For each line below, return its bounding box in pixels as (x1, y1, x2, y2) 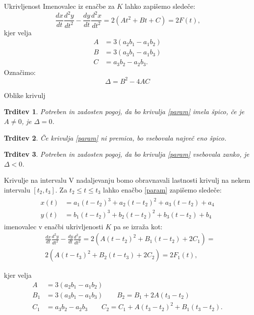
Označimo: (4, 67, 36, 77)
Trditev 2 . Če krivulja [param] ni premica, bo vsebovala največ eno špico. (4, 132, 227, 143)
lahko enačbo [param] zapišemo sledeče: (103, 184, 222, 194)
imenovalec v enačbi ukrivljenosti (4, 221, 103, 231)
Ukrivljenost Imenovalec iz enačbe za (4, 1, 115, 11)
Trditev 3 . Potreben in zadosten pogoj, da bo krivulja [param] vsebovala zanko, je (4, 149, 250, 159)
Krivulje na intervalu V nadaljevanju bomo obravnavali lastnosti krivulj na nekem (4, 175, 251, 185)
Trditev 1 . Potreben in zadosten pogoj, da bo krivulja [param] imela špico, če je (4, 106, 245, 117)
